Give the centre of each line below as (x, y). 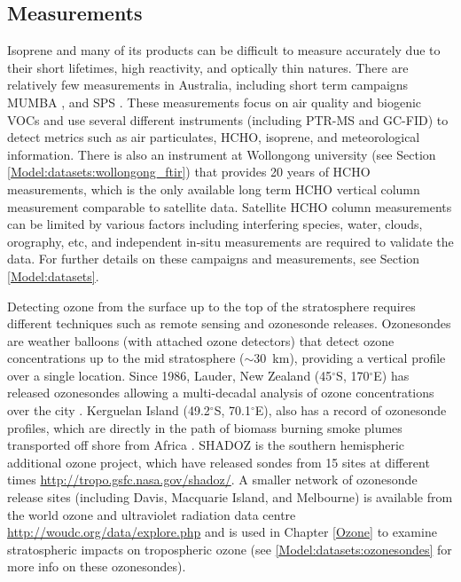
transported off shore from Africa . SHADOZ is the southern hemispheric (206, 445)
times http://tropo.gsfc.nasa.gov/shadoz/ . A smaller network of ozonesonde (212, 480)
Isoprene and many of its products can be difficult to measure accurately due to (224, 50)
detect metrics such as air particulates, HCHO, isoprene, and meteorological (214, 137)
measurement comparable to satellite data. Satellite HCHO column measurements (230, 206)
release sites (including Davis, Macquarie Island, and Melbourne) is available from (230, 497)
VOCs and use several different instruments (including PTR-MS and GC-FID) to (228, 119)
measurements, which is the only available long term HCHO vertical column (214, 189)
